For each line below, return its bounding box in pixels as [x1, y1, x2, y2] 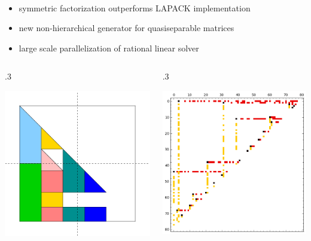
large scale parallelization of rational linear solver [19, 41, 199, 54]
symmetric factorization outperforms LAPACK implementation [19, 1, 251, 14]
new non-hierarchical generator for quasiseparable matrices [19, 22, 234, 34]
